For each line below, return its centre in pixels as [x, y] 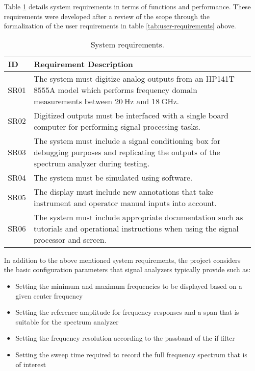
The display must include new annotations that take [123, 191]
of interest [31, 364]
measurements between [73, 101]
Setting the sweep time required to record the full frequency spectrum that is [131, 354]
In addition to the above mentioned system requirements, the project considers [122, 260]
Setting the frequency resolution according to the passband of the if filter [125, 338]
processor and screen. [70, 239]
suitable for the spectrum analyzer [67, 321]
